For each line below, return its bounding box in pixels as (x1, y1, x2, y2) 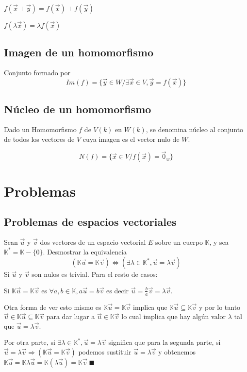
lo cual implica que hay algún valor (121, 311, 226, 321)
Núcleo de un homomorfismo (4, 101, 151, 117)
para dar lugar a (46, 311, 95, 321)
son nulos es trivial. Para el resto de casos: (32, 269, 158, 279)
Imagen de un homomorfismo (4, 45, 154, 60)
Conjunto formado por (4, 68, 71, 78)
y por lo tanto (198, 302, 241, 312)
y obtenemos (158, 346, 196, 356)
